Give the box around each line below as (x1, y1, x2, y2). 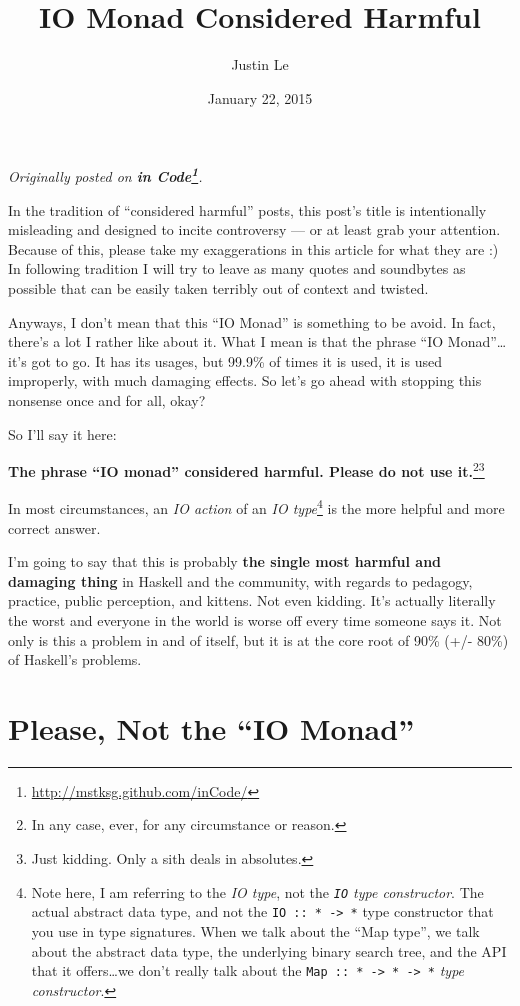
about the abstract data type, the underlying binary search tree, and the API (31, 940, 507, 961)
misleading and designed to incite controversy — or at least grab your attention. (8, 219, 501, 240)
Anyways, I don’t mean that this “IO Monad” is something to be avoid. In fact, (8, 311, 496, 332)
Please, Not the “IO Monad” (8, 707, 415, 748)
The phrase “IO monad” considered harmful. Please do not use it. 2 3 (8, 458, 485, 481)
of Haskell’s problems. (8, 649, 142, 670)
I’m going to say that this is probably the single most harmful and (8, 551, 442, 572)
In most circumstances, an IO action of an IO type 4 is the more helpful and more (8, 495, 505, 518)
